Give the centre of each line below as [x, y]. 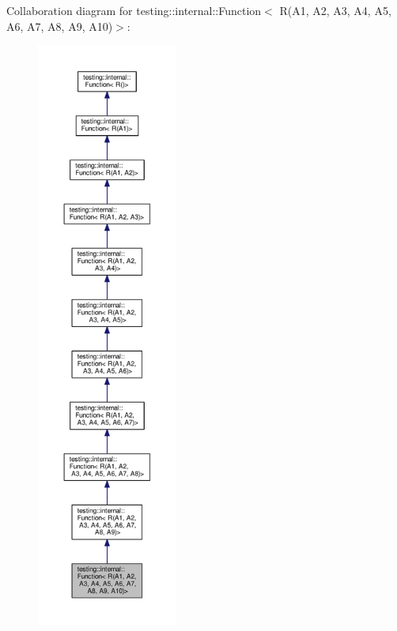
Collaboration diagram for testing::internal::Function [134, 10]
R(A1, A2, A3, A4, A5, [335, 10]
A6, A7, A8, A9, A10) [60, 26]
